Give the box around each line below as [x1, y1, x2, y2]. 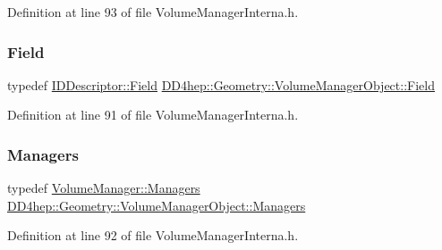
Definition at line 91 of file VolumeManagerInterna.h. [7, 105, 299, 124]
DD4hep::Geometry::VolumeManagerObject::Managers [7, 196, 306, 214]
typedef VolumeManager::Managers [7, 179, 200, 197]
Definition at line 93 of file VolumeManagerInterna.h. [7, 3, 299, 21]
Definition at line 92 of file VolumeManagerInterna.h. [7, 226, 299, 245]
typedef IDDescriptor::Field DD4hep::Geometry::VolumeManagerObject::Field [7, 75, 435, 94]
